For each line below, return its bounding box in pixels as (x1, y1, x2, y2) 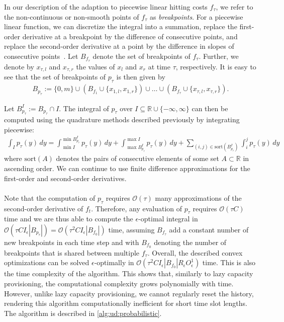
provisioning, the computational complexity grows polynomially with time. (4, 278, 234, 288)
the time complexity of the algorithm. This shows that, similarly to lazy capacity (4, 268, 253, 279)
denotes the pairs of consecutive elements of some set (56, 153, 219, 164)
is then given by (116, 71, 165, 82)
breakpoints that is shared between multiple (4, 247, 140, 258)
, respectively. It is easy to (175, 61, 256, 71)
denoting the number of (154, 236, 227, 247)
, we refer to (216, 2, 253, 12)
